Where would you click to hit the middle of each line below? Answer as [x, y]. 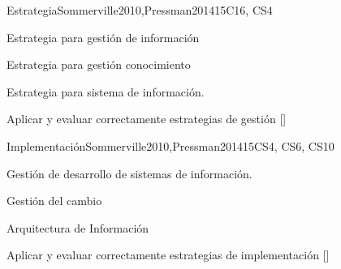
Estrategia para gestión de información [103, 37]
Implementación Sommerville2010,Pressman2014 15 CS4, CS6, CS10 [170, 145]
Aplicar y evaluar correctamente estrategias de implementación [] [168, 255]
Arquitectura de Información [78, 227]
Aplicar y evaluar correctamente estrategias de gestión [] [147, 119]
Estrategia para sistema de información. [106, 91]
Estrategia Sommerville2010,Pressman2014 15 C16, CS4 [140, 10]
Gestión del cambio [54, 201]
